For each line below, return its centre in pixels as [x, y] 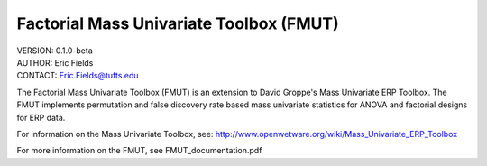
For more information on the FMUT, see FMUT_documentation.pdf [139, 151]
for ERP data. [41, 117]
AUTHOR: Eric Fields [55, 62]
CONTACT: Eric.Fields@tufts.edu [78, 76]
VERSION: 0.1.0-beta [55, 51]
